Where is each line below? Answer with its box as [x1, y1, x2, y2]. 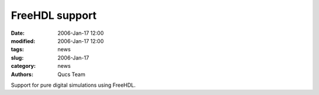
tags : [11, 46, 24, 53]
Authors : [11, 71, 34, 78]
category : [11, 63, 36, 70]
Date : [11, 30, 25, 37]
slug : [11, 54, 24, 61]
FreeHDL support [11, 9, 97, 22]
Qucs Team [57, 71, 86, 78]
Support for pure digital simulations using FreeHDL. [11, 81, 136, 89]
